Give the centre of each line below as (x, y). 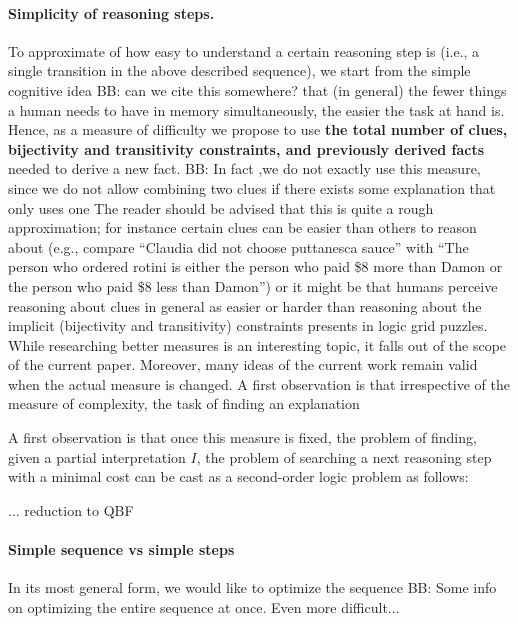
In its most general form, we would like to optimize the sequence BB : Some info (252, 587)
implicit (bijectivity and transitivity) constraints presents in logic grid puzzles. (248, 325)
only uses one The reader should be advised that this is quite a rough (221, 207)
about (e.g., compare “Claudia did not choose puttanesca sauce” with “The (238, 246)
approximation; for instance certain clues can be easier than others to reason (242, 227)
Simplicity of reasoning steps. (111, 12)
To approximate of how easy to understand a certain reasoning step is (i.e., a (244, 50)
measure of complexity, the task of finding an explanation (184, 403)
